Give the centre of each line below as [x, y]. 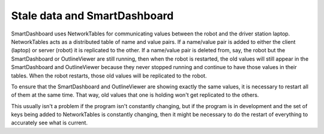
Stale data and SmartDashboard [92, 16]
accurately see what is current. [49, 123]
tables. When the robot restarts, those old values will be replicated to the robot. [109, 76]
